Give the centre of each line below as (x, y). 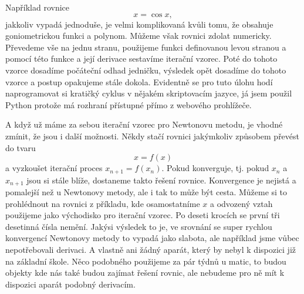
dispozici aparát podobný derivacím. (70, 284)
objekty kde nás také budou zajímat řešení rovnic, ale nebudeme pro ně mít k (145, 273)
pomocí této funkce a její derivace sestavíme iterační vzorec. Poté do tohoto (141, 59)
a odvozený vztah (241, 203)
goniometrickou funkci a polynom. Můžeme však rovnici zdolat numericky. (139, 36)
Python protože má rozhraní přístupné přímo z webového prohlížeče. (129, 104)
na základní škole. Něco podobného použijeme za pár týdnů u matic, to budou (146, 261)
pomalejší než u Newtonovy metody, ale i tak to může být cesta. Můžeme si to (146, 192)
